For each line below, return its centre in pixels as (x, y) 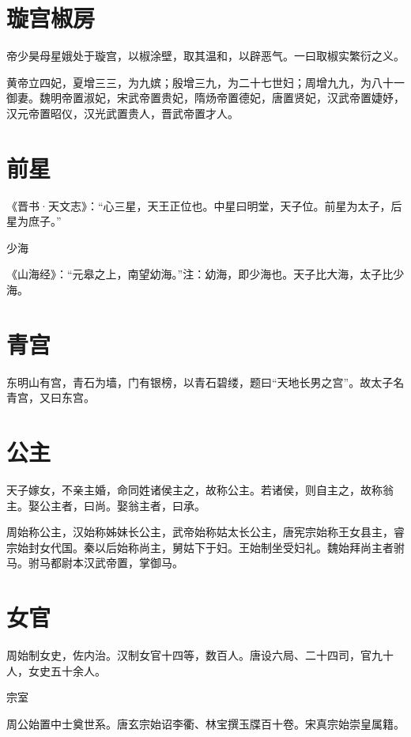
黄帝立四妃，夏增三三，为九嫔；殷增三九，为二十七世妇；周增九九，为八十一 (205, 82)
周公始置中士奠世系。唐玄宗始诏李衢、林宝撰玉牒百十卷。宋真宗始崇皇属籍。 (205, 723)
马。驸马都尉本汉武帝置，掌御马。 (95, 563)
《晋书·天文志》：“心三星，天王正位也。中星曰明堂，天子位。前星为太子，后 (204, 205)
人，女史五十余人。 (56, 670)
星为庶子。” (34, 221)
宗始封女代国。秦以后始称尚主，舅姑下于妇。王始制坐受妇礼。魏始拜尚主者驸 (205, 547)
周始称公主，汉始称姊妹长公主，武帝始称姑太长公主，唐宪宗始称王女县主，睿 (205, 532)
